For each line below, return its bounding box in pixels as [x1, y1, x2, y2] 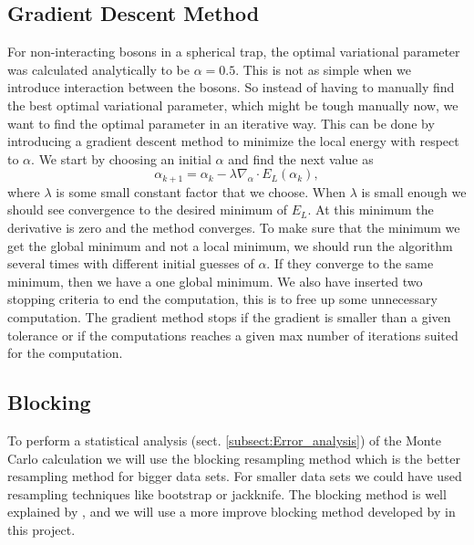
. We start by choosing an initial [31, 149, 211, 168]
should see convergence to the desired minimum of [7, 200, 288, 219]
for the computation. [7, 343, 123, 362]
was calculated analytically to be [7, 59, 190, 79]
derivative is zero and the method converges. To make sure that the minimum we [7, 218, 460, 236]
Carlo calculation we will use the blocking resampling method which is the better [7, 448, 460, 467]
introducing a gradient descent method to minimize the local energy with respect [7, 131, 459, 151]
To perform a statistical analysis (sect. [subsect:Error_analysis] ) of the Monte [7, 430, 441, 449]
